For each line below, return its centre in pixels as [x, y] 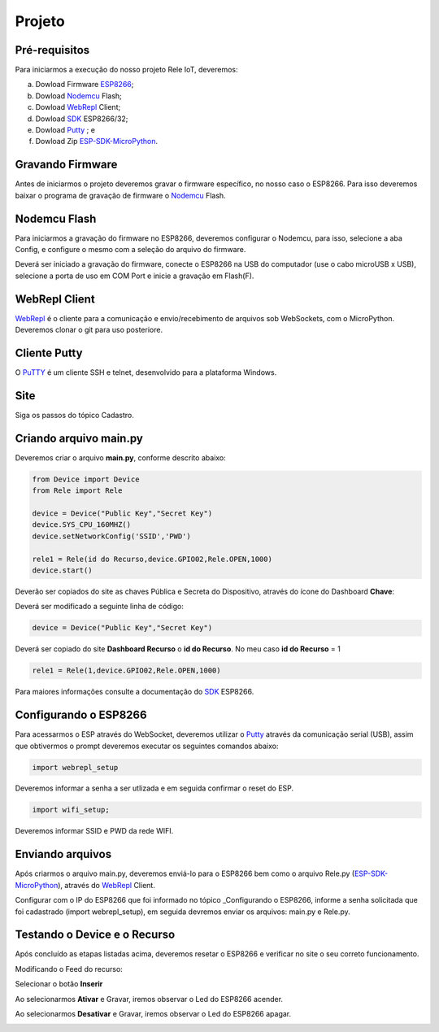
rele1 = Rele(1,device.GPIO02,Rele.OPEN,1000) [126, 671]
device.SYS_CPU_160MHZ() [82, 525]
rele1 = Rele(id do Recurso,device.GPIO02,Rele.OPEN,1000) [152, 559]
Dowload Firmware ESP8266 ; [85, 85]
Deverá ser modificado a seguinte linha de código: [100, 607]
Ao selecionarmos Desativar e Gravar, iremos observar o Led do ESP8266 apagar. [153, 1014]
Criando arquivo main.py [79, 438]
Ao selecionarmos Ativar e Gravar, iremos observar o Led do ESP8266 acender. [149, 999]
